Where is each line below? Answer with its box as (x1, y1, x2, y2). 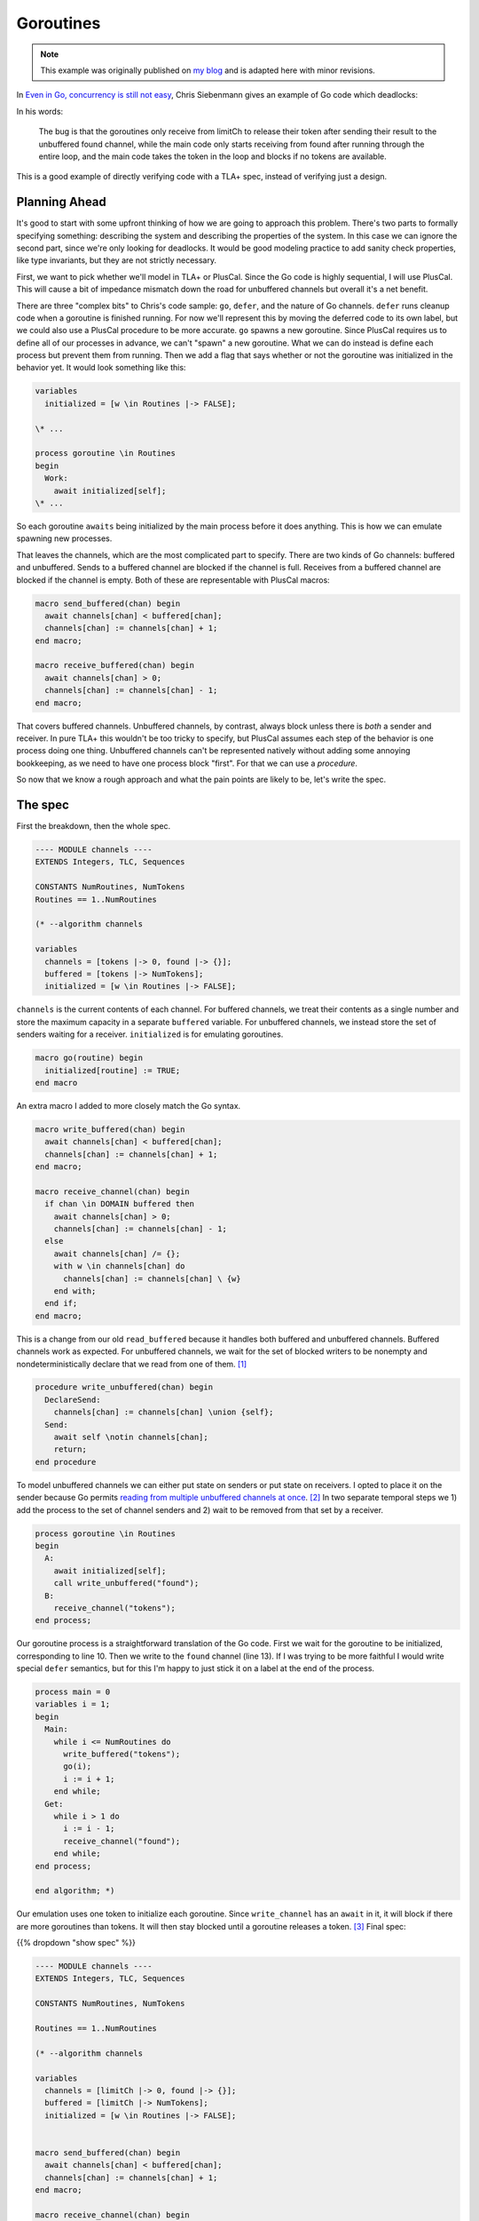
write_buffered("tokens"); (63, 1749, 181, 1759)
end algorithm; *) (35, 1886, 115, 1896)
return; (53, 1445, 88, 1454)
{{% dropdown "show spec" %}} (16, 1938, 137, 1948)
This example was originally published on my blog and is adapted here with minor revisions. (40, 65, 376, 76)
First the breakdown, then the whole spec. (16, 821, 171, 832)
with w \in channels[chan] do (53, 1262, 185, 1271)
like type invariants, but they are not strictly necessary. (16, 255, 217, 266)
